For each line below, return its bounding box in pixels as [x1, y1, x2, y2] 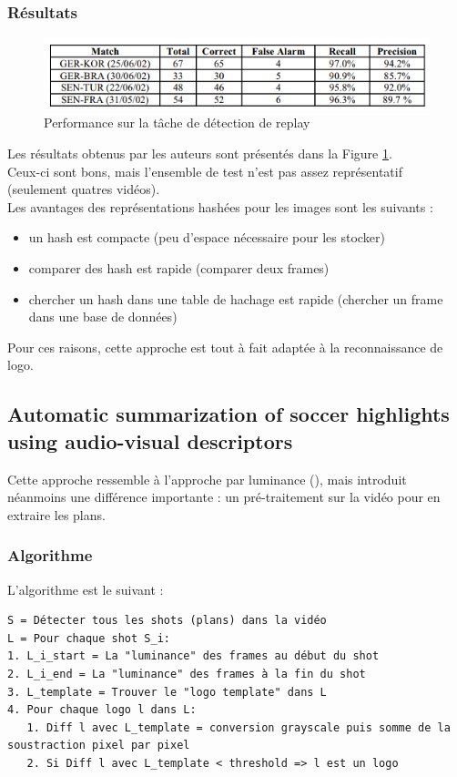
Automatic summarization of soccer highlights [7, 400, 450, 428]
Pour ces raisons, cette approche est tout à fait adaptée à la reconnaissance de [7, 337, 443, 356]
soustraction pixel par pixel [7, 739, 190, 752]
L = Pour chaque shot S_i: [7, 631, 170, 645]
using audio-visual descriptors [7, 426, 293, 455]
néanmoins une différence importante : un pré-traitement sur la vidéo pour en [7, 487, 441, 506]
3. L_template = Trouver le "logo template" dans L [7, 685, 327, 699]
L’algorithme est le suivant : [7, 579, 164, 598]
